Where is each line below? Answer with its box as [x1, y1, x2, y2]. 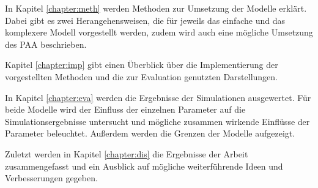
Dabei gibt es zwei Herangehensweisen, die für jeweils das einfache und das [5, 13, 286, 26]
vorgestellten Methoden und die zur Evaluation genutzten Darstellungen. [5, 70, 278, 83]
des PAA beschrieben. [5, 37, 87, 50]
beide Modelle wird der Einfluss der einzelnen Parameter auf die [5, 103, 246, 116]
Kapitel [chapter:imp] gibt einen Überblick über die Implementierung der [5, 58, 278, 71]
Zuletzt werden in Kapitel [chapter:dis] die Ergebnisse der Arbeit [5, 147, 248, 160]
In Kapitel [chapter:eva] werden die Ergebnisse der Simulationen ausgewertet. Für [5, 91, 311, 103]
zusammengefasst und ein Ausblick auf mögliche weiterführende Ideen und [5, 159, 283, 172]
